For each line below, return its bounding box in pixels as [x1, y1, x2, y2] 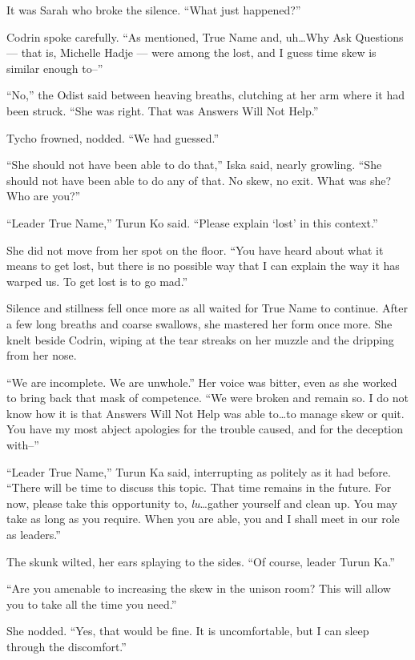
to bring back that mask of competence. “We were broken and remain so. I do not [6, 389, 409, 406]
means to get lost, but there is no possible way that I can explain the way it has [6, 257, 400, 274]
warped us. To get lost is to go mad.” [6, 272, 188, 289]
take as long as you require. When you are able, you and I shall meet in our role [6, 510, 400, 527]
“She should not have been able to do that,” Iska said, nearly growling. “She [6, 156, 382, 173]
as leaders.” [6, 526, 61, 543]
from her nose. [6, 347, 77, 364]
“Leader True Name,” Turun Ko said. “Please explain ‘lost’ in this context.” [6, 214, 378, 231]
